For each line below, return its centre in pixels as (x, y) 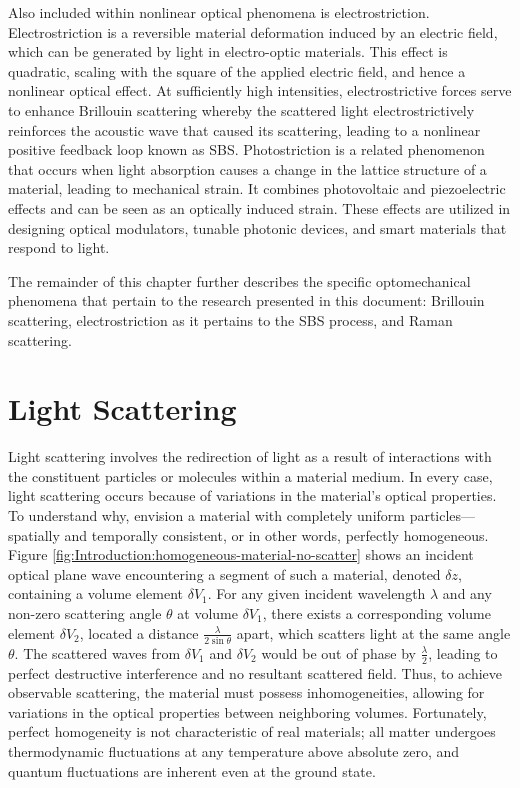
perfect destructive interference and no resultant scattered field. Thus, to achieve (255, 672)
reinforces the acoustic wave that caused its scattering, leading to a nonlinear (244, 129)
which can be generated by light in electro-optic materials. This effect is (228, 51)
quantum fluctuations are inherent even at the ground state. (192, 770)
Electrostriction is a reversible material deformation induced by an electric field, (253, 31)
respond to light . (59, 247)
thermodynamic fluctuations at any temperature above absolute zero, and (234, 751)
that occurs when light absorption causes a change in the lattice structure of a (247, 168)
